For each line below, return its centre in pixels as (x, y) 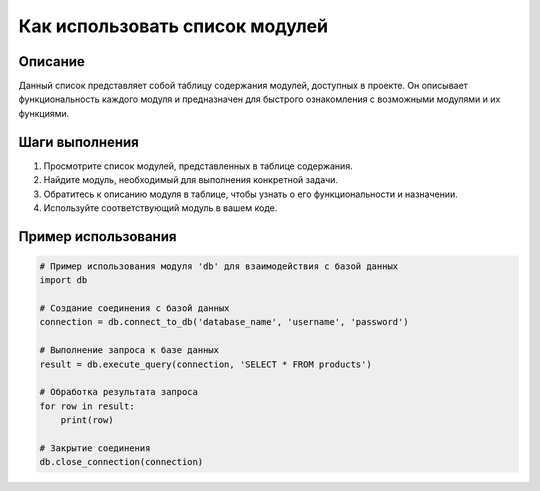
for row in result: (87, 406)
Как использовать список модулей (173, 26)
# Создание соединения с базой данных (134, 308)
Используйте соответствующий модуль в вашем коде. (160, 207)
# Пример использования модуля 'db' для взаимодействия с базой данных (219, 266)
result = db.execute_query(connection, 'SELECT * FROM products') (205, 364)
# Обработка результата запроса (119, 392)
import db (63, 280)
